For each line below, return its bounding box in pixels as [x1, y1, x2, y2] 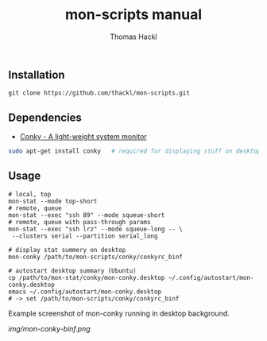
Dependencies [8, 110, 82, 124]
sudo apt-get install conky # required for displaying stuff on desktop [8, 147, 261, 156]
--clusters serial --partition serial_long [11, 232, 158, 240]
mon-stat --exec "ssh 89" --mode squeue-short [8, 211, 165, 219]
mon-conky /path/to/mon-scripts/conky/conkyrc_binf [8, 253, 183, 261]
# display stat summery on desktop [8, 246, 126, 254]
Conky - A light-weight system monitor [19, 132, 147, 141]
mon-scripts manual [64, 6, 203, 24]
